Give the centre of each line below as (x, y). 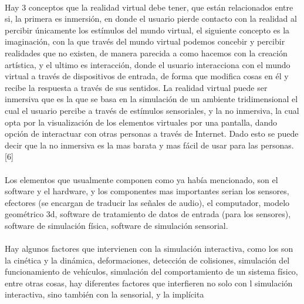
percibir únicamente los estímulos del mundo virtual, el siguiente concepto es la (147, 30)
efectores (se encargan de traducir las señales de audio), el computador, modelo (147, 202)
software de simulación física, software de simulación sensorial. (116, 225)
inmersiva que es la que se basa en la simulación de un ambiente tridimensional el (151, 99)
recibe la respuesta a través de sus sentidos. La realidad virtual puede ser (136, 87)
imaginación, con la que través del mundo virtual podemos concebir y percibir (145, 41)
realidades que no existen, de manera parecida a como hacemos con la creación (146, 53)
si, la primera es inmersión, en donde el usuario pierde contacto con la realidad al (151, 18)
